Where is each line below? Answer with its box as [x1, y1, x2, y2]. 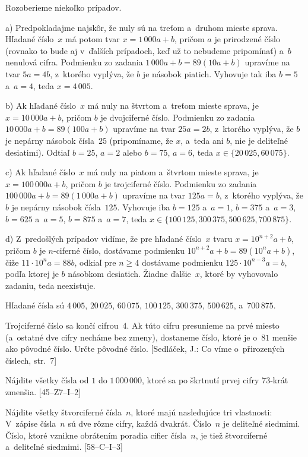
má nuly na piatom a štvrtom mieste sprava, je [87, 166, 259, 178]
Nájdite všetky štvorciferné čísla [5, 405, 122, 418]
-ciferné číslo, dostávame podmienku [53, 244, 185, 256]
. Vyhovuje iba [117, 200, 170, 213]
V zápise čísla [5, 417, 56, 430]
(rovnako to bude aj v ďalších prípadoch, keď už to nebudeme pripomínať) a [5, 44, 284, 56]
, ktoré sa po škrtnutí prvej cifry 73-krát [141, 374, 288, 386]
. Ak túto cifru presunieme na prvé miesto [126, 319, 280, 332]
